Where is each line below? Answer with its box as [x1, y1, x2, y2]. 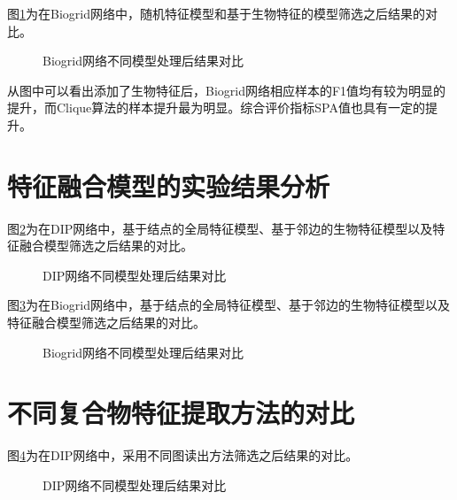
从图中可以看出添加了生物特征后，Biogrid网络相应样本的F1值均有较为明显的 [7, 81, 446, 99]
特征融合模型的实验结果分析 [7, 167, 330, 204]
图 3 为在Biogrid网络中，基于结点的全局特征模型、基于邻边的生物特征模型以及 [7, 296, 450, 314]
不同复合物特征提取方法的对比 [7, 395, 355, 431]
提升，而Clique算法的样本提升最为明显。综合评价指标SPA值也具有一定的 [7, 98, 425, 117]
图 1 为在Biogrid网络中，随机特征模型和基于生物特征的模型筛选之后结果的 [7, 4, 425, 22]
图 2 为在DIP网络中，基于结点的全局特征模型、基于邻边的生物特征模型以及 [7, 219, 433, 237]
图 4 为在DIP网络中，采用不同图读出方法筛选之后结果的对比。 [7, 446, 359, 465]
